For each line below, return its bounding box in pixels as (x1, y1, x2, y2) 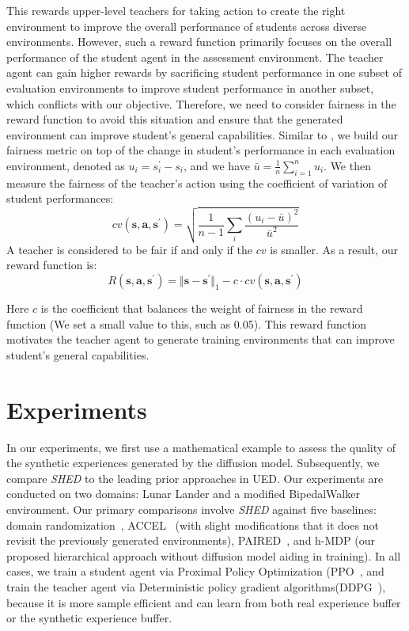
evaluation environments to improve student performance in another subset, (6, 79, 374, 96)
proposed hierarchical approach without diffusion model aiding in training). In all (6, 547, 401, 564)
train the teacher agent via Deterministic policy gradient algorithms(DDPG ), (6, 578, 386, 595)
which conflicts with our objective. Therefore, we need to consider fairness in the (6, 95, 396, 112)
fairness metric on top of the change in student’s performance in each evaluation (6, 142, 396, 158)
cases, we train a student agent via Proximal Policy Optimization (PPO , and (6, 563, 384, 580)
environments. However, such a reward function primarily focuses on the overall (6, 33, 392, 50)
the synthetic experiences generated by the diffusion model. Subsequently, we (6, 454, 380, 471)
